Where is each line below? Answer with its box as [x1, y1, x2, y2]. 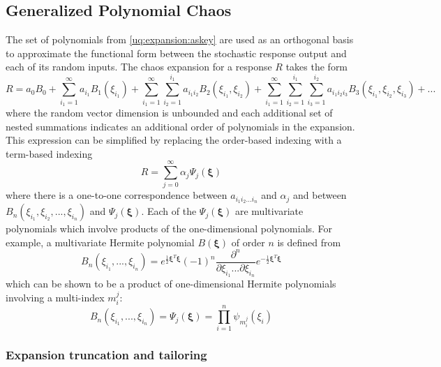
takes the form [285, 59, 348, 74]
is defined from [277, 234, 341, 249]
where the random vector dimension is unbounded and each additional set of [6, 105, 333, 119]
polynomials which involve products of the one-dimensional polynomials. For [6, 221, 333, 236]
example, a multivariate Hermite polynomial [6, 234, 195, 249]
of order [231, 234, 265, 249]
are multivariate [234, 204, 304, 218]
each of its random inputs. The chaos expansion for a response [6, 59, 272, 74]
